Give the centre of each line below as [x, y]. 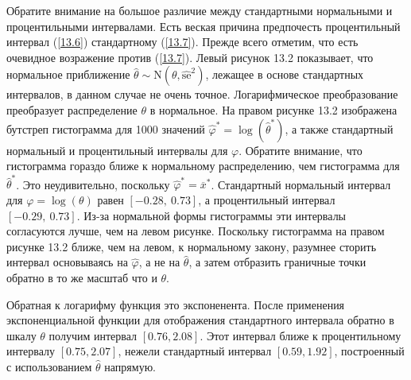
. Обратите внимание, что [300, 150]
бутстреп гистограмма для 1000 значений [106, 128]
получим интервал [93, 335]
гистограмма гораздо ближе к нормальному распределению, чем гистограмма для [203, 166]
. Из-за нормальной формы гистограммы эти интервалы [211, 215]
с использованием [49, 366]
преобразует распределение [72, 109]
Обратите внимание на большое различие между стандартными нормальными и [200, 10]
